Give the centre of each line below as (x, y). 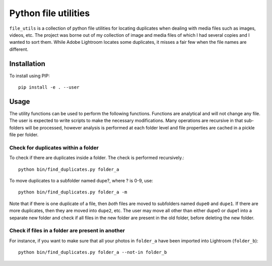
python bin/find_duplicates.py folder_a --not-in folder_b (93, 252)
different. (19, 49)
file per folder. (24, 135)
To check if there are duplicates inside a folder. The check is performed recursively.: (97, 158)
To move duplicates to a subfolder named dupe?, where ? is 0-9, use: (81, 181)
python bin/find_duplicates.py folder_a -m (73, 192)
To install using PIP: (30, 76)
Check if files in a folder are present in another (67, 231)
